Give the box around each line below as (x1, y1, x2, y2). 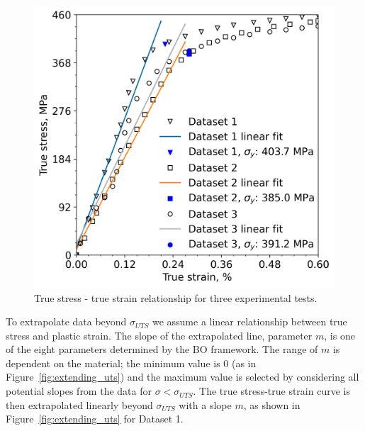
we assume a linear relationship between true (152, 314, 347, 329)
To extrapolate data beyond (6, 314, 127, 329)
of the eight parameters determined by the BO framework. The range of (6, 342, 318, 357)
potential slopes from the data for (6, 384, 152, 398)
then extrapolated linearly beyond (6, 397, 153, 412)
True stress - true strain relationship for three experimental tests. (34, 290, 318, 305)
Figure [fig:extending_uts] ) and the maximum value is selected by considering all (6, 369, 359, 384)
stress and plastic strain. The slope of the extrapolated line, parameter (6, 328, 313, 342)
